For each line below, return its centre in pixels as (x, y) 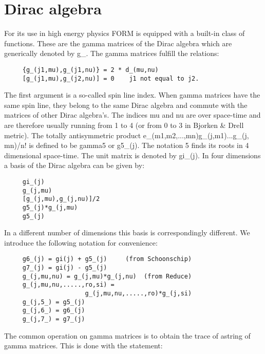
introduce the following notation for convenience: (81, 242)
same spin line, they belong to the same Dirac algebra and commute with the (126, 105)
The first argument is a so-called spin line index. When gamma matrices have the (132, 95)
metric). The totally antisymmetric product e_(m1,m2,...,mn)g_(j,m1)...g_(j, (127, 135)
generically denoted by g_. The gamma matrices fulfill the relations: (112, 53)
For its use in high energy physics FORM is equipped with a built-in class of (125, 33)
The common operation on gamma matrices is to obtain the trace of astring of (127, 335)
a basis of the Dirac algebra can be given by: (74, 165)
